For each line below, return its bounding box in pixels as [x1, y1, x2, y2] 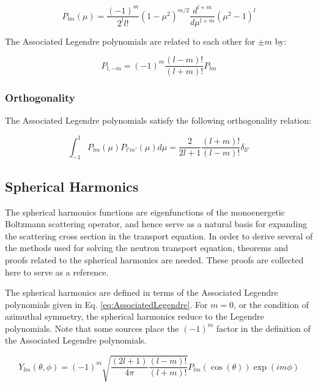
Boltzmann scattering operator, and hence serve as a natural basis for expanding [5, 217, 307, 230]
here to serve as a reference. [5, 265, 109, 278]
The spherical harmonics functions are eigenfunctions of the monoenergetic [5, 205, 285, 218]
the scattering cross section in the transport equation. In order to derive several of [5, 229, 313, 242]
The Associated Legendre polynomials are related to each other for [5, 34, 255, 47]
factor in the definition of [216, 321, 311, 334]
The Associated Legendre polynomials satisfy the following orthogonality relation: [5, 114, 311, 127]
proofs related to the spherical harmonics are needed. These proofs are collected [5, 253, 304, 266]
